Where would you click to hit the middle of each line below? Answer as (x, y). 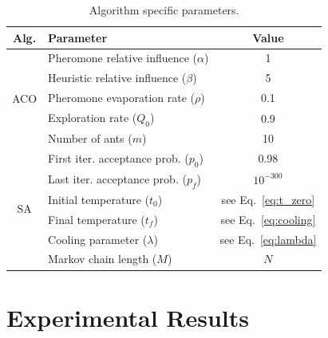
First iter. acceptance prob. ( (119, 157)
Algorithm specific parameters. (164, 10)
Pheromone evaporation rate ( (121, 98)
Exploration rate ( (93, 117)
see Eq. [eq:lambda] (268, 239)
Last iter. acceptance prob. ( (117, 178)
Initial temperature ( (99, 199)
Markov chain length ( (103, 259)
